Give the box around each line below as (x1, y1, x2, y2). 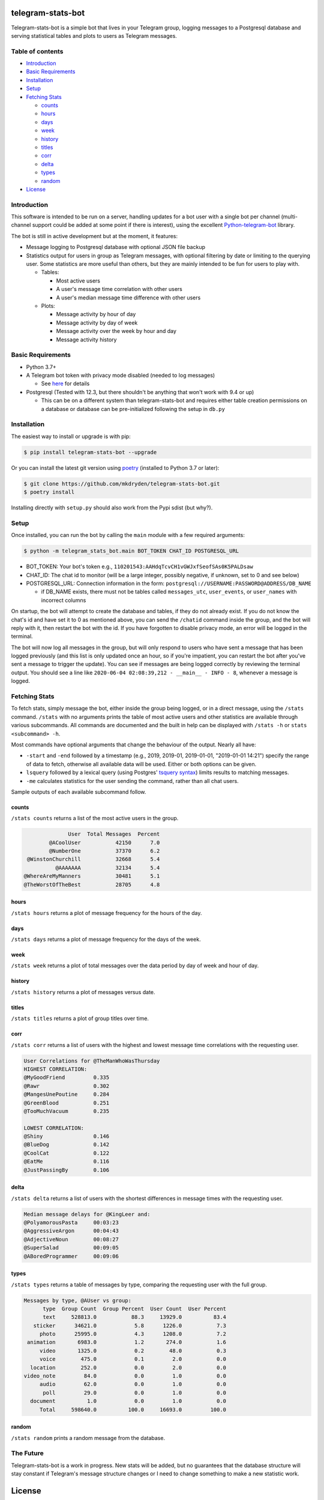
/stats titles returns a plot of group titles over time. (11, 1015, 149, 1022)
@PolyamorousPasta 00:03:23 (23, 1219, 119, 1226)
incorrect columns (41, 596, 86, 604)
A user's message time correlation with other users (56, 286, 182, 293)
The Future (11, 1449, 44, 1457)
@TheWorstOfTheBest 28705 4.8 (23, 881, 160, 888)
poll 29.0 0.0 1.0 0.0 (43, 1389, 227, 1396)
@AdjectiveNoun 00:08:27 (23, 1236, 119, 1243)
